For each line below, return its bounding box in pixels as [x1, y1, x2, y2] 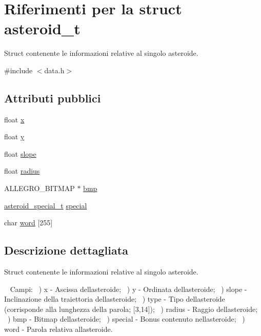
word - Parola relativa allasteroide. [4, 324, 113, 334]
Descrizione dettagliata [4, 242, 128, 258]
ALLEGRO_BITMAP [4, 183, 75, 194]
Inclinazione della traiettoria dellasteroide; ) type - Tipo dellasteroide [4, 293, 225, 304]
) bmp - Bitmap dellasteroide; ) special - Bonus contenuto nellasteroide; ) [7, 313, 245, 324]
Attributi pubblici [4, 90, 101, 106]
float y [4, 131, 25, 142]
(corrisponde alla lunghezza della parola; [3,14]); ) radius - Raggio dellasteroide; [4, 303, 258, 314]
